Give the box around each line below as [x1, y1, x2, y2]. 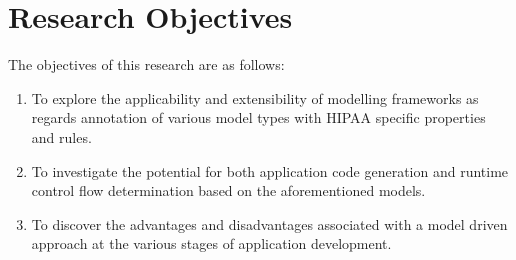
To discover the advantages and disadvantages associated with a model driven [31, 213, 508, 234]
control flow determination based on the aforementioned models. [31, 180, 426, 201]
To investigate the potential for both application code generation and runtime [31, 160, 509, 181]
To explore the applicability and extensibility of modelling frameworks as [31, 87, 479, 108]
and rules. [31, 126, 92, 147]
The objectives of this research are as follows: [8, 54, 285, 75]
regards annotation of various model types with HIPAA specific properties [31, 107, 486, 128]
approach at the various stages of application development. [31, 233, 392, 254]
